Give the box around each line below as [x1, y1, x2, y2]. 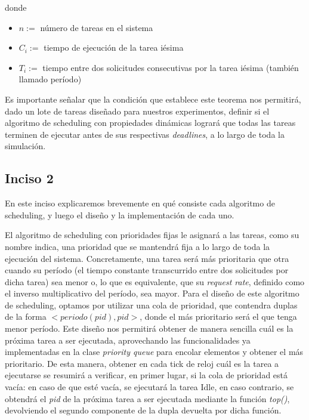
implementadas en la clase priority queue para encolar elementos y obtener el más [5, 345, 304, 358]
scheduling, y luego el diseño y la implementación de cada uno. [5, 208, 234, 221]
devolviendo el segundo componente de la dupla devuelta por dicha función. [5, 404, 282, 416]
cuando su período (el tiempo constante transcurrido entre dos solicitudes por [5, 264, 289, 276]
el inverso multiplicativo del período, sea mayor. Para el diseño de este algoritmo [5, 287, 299, 299]
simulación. [5, 140, 46, 152]
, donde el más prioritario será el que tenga [140, 310, 297, 323]
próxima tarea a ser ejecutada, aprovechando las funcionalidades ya [5, 333, 251, 346]
